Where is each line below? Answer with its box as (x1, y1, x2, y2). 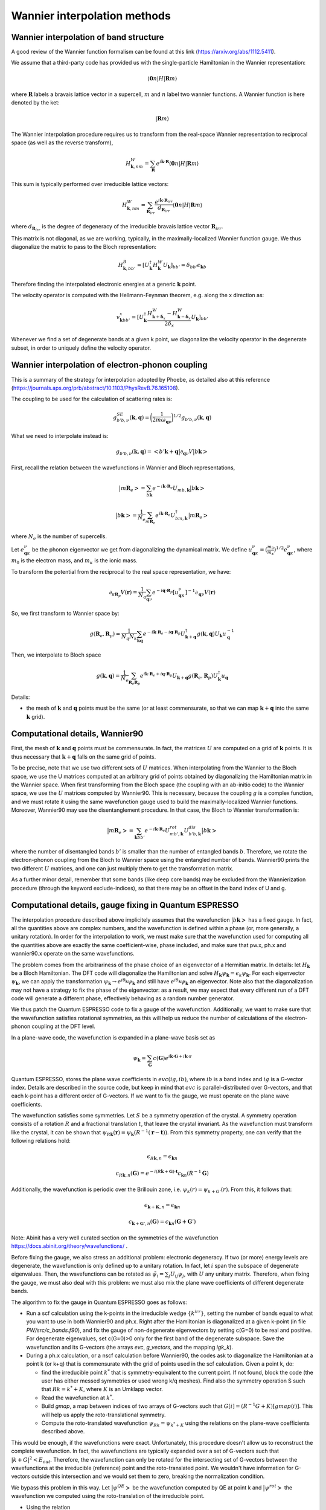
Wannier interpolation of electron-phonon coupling (11, 360, 208, 370)
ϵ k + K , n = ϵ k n (144, 1201, 181, 1210)
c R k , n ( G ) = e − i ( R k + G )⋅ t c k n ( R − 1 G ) (115, 1169, 209, 1178)
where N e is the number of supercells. (11, 533, 107, 542)
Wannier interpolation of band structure (11, 32, 164, 42)
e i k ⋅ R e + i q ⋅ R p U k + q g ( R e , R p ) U (139, 671, 219, 681)
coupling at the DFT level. (31, 1023, 96, 1030)
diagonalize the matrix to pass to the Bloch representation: (11, 243, 157, 250)
